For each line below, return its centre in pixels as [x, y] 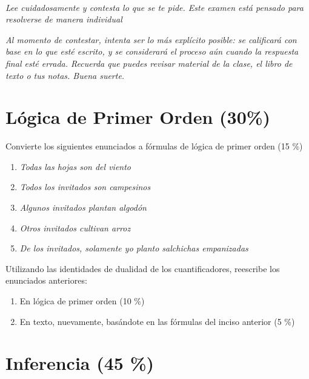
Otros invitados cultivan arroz [75, 227]
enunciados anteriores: [46, 280]
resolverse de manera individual [64, 19]
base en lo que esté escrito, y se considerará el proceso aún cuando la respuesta [152, 51]
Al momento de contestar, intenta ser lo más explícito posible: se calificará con [151, 39]
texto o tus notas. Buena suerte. [65, 75]
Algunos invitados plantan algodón [83, 207]
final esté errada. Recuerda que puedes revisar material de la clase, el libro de [149, 63]
